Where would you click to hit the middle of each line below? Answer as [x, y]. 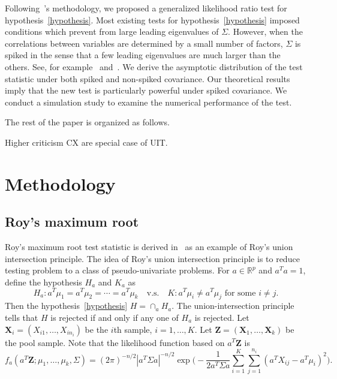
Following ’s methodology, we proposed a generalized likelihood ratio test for [146, 8]
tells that [22, 317]
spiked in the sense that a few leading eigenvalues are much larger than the [143, 55]
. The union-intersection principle [233, 306]
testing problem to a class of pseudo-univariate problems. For [117, 270]
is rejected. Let [222, 317]
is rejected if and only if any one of [115, 317]
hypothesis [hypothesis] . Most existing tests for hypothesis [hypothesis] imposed [152, 19]
